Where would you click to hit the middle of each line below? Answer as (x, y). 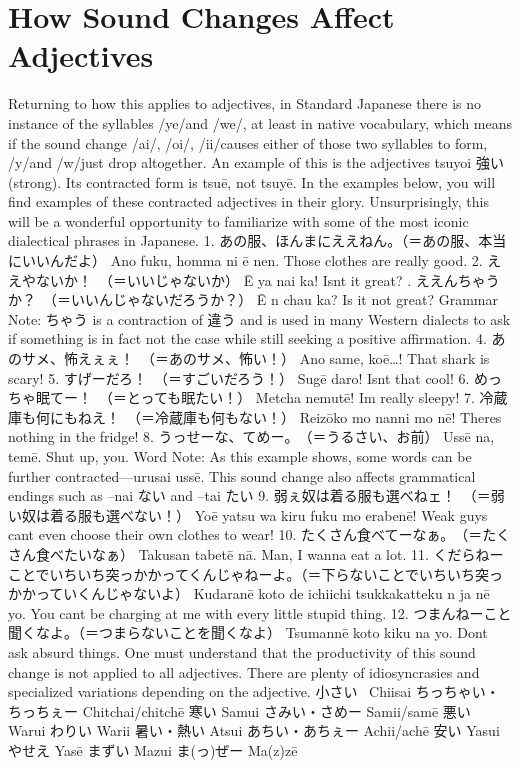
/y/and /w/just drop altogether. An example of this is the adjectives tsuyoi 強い (256, 162)
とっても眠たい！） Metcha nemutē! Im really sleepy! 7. (300, 397)
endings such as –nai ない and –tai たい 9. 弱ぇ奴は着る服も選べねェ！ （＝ (249, 495)
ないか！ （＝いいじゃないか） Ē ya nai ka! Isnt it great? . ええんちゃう (267, 279)
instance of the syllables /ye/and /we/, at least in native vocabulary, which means (260, 122)
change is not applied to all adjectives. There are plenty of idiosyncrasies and (244, 671)
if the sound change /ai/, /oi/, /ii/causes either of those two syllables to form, (248, 142)
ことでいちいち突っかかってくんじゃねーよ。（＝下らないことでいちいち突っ (256, 573)
